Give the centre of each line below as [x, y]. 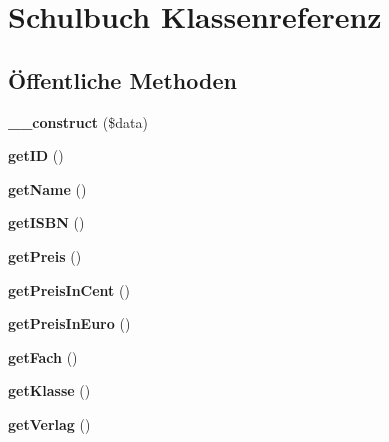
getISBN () [46, 222]
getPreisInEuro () [69, 323]
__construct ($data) [78, 121]
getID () [36, 155]
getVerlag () [49, 423]
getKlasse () [49, 390]
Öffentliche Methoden [122, 79]
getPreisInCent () [69, 289]
